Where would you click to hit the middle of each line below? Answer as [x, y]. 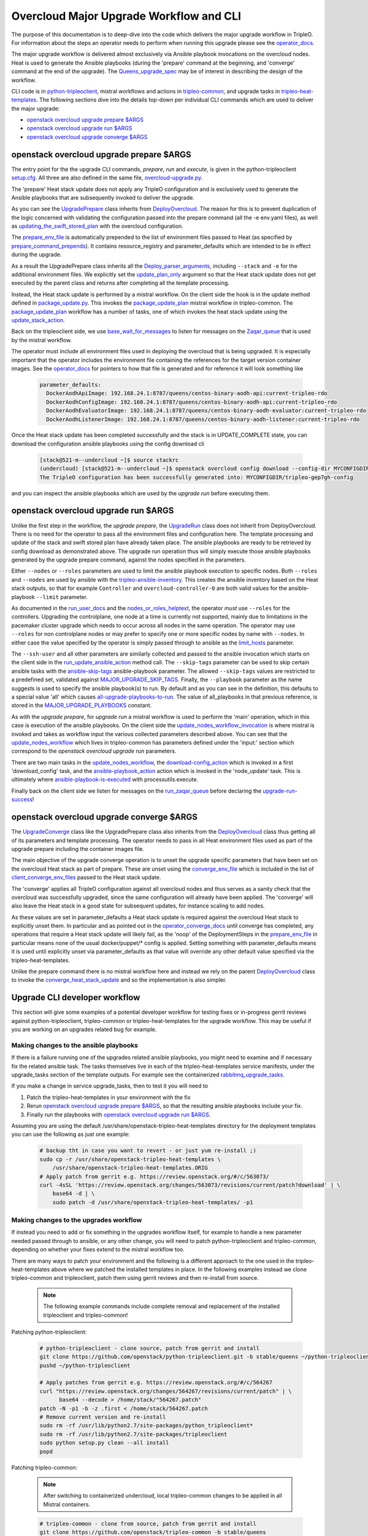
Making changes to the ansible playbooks [75, 1045]
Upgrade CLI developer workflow [76, 997]
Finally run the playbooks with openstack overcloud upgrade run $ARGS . [119, 1115]
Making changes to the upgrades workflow [77, 1220]
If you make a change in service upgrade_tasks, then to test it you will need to [110, 1086]
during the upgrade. [36, 254]
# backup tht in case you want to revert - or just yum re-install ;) [148, 1151]
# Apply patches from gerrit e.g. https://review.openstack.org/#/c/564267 [156, 1383]
